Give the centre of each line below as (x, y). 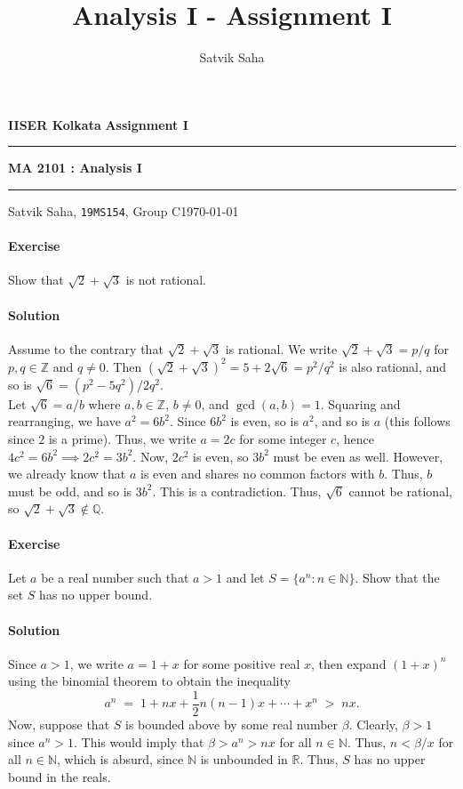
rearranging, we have (64, 421)
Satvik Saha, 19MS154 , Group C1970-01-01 (124, 210)
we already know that (67, 474)
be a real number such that (115, 577)
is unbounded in (244, 759)
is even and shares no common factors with (257, 474)
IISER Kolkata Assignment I (98, 124)
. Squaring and (360, 403)
